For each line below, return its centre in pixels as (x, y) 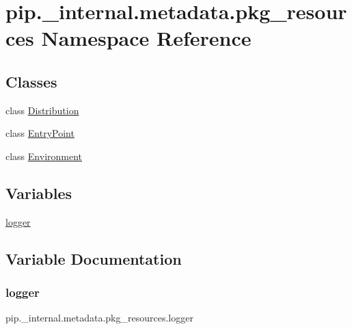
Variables (39, 193)
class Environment (44, 156)
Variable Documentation (94, 258)
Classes (31, 81)
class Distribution (42, 110)
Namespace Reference (146, 38)
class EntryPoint (40, 133)
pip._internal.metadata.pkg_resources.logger (99, 318)
